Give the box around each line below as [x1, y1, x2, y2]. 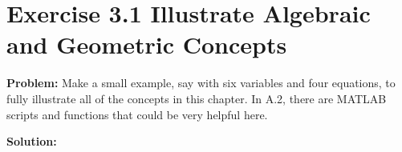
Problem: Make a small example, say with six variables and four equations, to [6, 74, 396, 91]
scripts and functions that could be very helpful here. [6, 106, 268, 122]
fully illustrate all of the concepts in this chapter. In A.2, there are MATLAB [6, 90, 387, 106]
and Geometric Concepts [6, 28, 287, 61]
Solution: [6, 133, 57, 150]
